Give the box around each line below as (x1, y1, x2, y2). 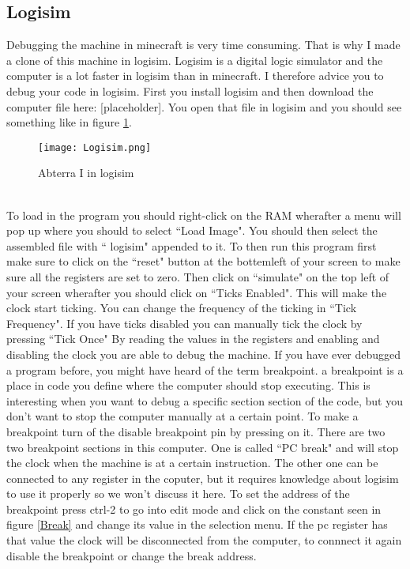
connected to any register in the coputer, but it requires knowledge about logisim (6, 469, 399, 486)
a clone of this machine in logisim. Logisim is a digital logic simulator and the (6, 51, 383, 68)
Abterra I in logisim (38, 164, 134, 181)
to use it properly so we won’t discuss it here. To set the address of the (6, 485, 350, 502)
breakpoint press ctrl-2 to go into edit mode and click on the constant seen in (6, 500, 382, 517)
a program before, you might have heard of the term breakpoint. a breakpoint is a (6, 361, 404, 378)
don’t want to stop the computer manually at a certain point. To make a (6, 408, 359, 424)
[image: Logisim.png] (38, 141, 152, 153)
